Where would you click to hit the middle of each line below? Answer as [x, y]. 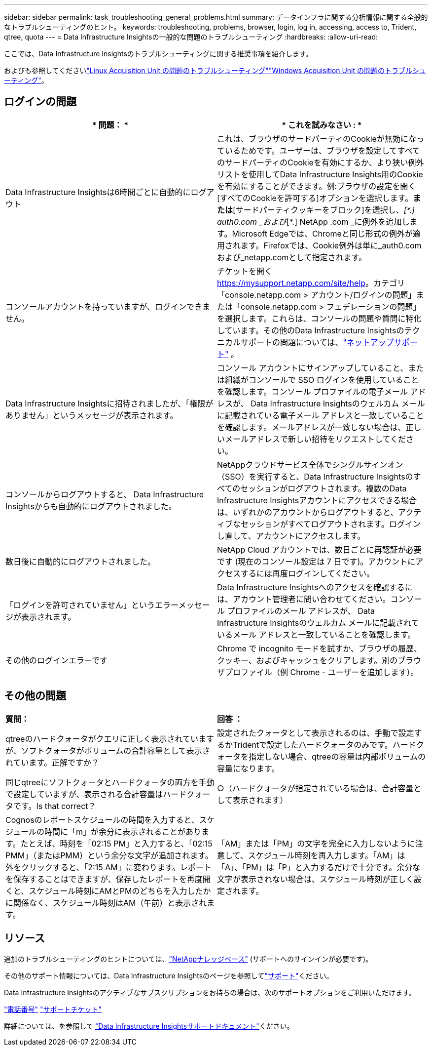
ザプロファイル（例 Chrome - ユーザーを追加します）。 [318, 672]
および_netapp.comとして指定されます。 [292, 257]
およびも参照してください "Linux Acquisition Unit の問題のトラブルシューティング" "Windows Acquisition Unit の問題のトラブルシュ [215, 70]
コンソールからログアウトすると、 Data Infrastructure [105, 494]
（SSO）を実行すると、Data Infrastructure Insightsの [315, 476]
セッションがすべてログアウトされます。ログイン [331, 524]
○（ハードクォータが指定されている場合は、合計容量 [315, 788]
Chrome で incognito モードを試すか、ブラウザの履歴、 [319, 648]
